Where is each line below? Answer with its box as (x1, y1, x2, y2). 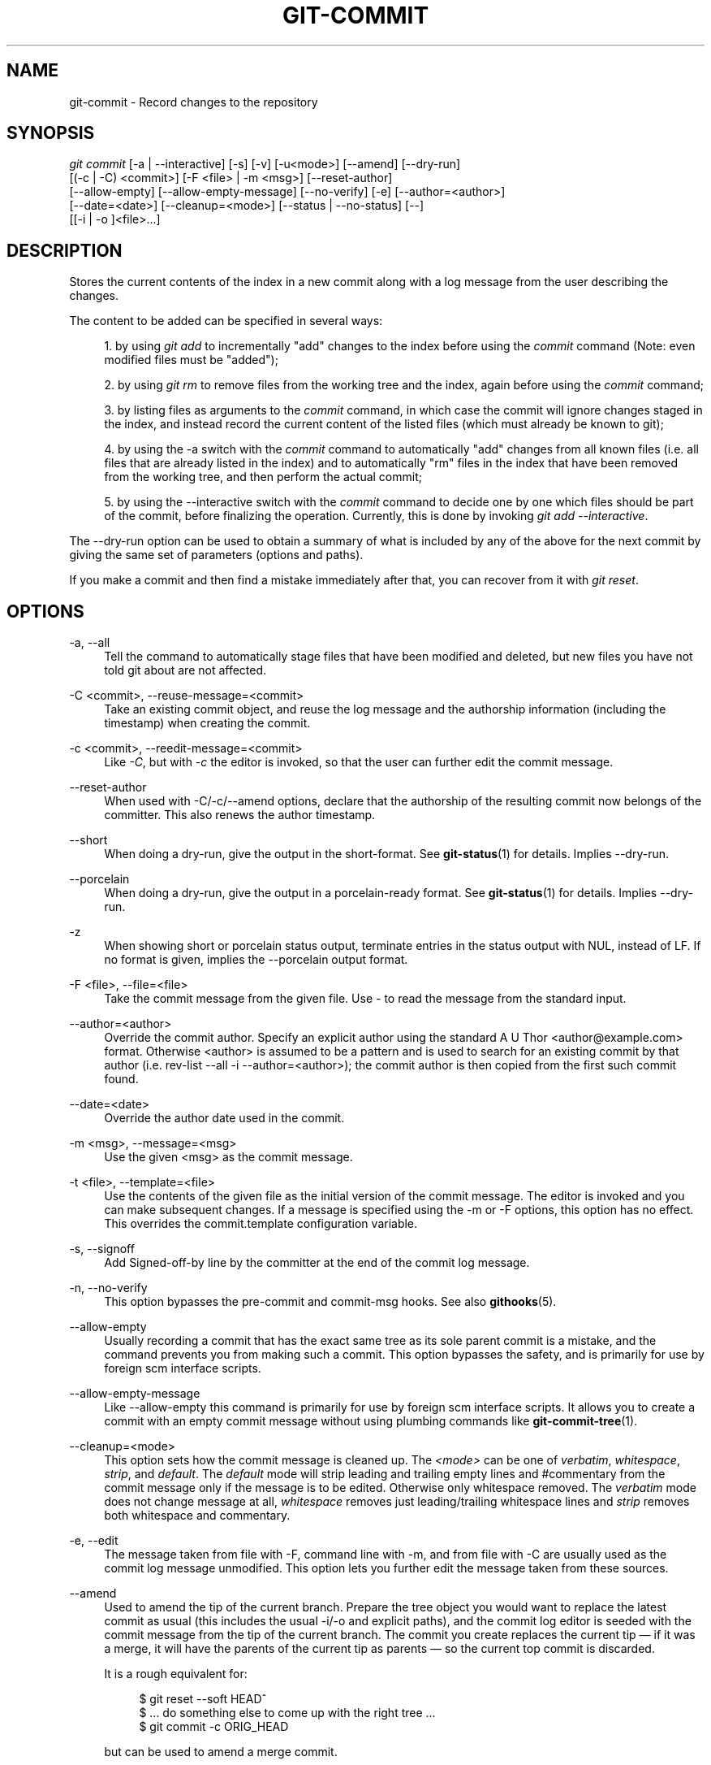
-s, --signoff (69, 1242, 135, 1256)
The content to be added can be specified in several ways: (69, 314, 383, 328)
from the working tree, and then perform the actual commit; (104, 470, 422, 484)
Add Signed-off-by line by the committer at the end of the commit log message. (104, 1255, 530, 1270)
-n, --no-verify (69, 1281, 148, 1295)
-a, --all (69, 635, 110, 650)
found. (104, 1072, 139, 1086)
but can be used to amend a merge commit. (104, 1745, 338, 1759)
